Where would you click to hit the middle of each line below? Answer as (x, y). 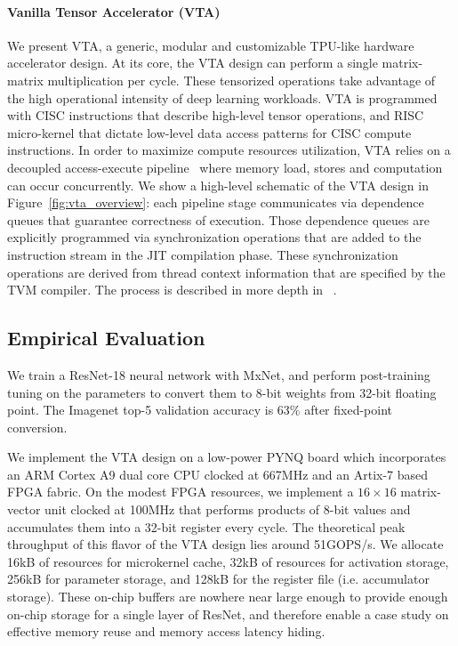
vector (24, 509)
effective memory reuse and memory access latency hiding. (166, 631)
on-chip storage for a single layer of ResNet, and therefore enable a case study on (228, 614)
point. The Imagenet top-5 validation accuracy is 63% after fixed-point (200, 410)
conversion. (37, 427)
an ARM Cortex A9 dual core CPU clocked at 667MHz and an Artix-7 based (218, 474)
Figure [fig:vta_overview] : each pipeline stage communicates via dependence (216, 202)
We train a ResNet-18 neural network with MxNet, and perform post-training (219, 374)
